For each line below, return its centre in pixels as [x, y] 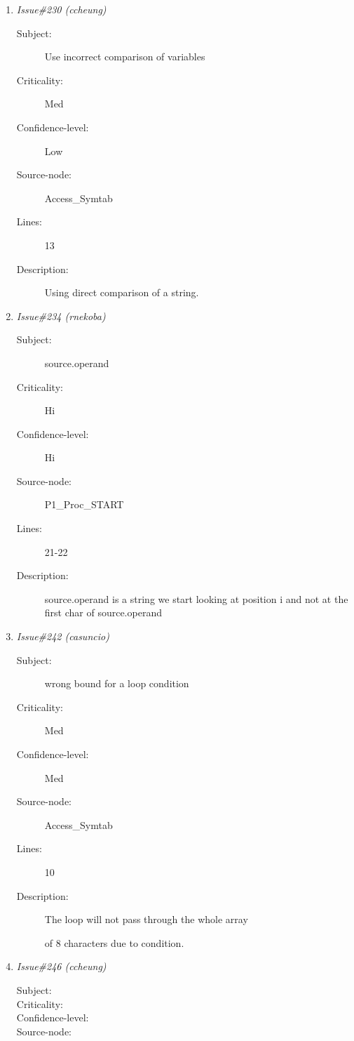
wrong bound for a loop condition [117, 683]
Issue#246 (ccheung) [61, 966]
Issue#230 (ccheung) [61, 9]
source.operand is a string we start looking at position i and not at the [196, 598]
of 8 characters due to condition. [114, 942]
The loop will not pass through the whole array [146, 919]
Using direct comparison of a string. [122, 292]
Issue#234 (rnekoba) [61, 316]
